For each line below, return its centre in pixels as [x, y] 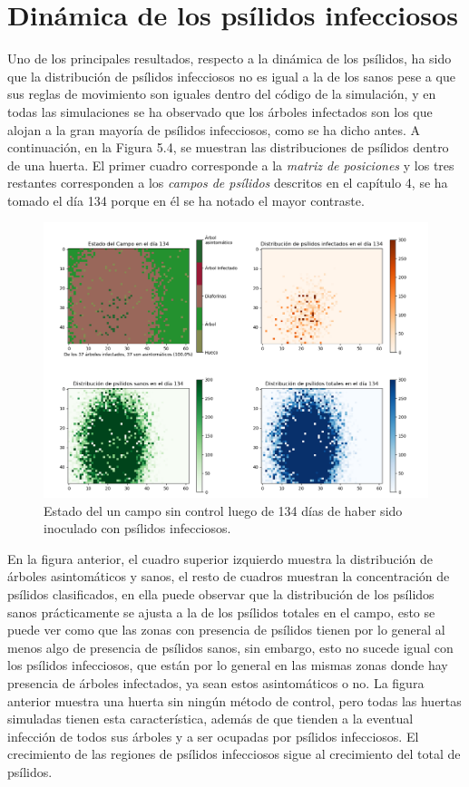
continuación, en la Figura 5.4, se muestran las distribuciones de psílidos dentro [228, 147]
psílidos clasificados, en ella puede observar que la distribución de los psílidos [221, 593]
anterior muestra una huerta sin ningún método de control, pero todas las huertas [234, 700]
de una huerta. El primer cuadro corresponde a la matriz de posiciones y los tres [231, 165]
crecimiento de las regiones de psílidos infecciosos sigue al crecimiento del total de [234, 754]
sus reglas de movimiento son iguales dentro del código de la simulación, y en [222, 94]
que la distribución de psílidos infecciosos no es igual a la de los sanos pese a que [231, 76]
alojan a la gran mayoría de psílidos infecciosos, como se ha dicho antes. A [214, 129]
